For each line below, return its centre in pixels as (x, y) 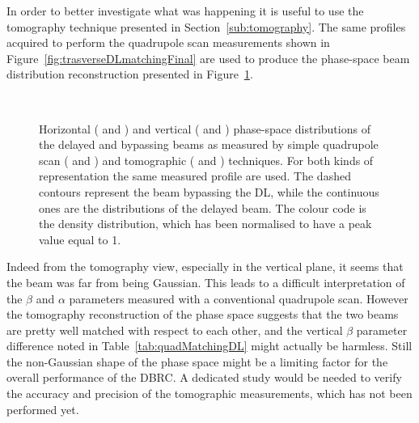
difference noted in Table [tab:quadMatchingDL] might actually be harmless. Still (209, 346)
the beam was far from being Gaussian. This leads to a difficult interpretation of (206, 282)
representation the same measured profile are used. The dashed (195, 176)
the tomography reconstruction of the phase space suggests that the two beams (203, 314)
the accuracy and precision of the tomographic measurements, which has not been (209, 393)
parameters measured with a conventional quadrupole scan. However (239, 298)
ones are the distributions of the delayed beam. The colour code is (203, 207)
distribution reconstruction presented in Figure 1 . (130, 74)
